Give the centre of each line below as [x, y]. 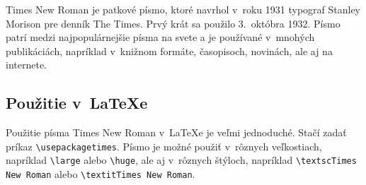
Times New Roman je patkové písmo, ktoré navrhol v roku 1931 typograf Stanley [183, 9]
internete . [27, 65]
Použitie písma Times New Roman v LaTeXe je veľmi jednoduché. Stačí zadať [176, 132]
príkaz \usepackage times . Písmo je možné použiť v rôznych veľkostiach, [164, 146]
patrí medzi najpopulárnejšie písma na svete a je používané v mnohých [160, 37]
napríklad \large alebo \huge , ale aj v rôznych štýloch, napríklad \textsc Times [181, 160]
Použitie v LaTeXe [77, 103]
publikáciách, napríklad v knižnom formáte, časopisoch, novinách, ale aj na [169, 50]
